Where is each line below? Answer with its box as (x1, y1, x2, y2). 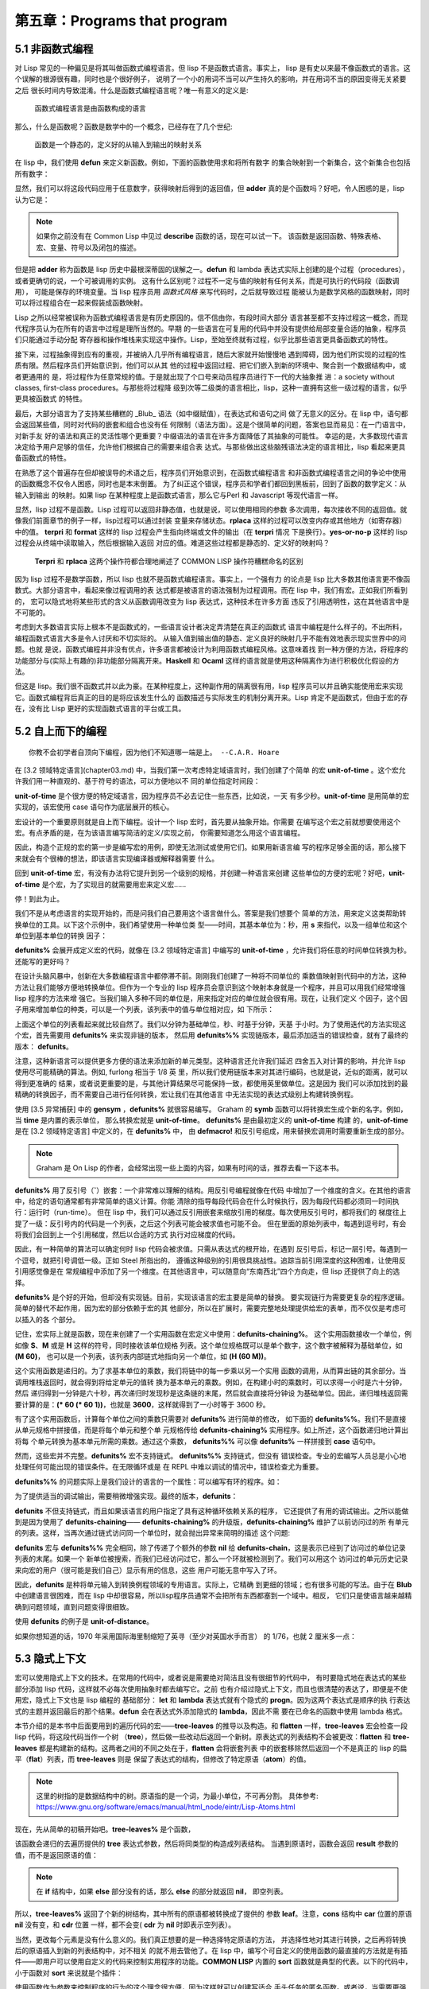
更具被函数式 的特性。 (14, 394, 87, 403)
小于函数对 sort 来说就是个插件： (14, 1968, 123, 1977)
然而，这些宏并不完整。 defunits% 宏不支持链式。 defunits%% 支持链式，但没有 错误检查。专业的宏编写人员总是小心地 (14, 1451, 407, 1461)
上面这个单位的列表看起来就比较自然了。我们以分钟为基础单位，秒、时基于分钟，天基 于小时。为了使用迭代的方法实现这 (14, 1019, 407, 1029)
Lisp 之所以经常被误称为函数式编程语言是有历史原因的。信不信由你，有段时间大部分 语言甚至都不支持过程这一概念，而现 (14, 313, 408, 322)
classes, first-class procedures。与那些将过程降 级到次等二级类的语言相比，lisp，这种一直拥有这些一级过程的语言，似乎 (14, 383, 408, 393)
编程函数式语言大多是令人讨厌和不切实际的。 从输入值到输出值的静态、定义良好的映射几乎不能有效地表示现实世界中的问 (14, 633, 407, 643)
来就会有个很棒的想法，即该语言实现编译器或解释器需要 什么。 (14, 854, 218, 863)
